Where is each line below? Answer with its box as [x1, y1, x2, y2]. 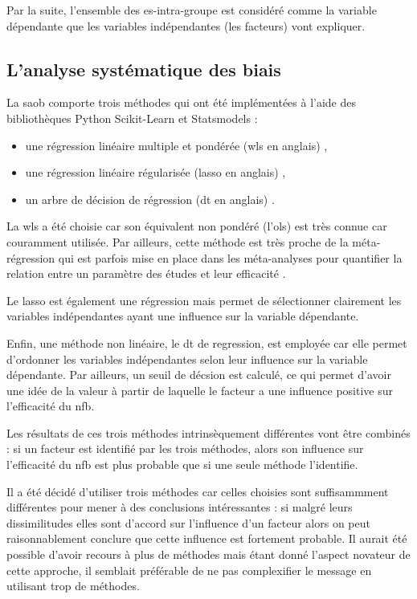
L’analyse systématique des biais [6, 56, 281, 81]
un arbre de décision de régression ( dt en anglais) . [25, 190, 275, 207]
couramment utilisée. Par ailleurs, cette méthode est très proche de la [6, 233, 349, 250]
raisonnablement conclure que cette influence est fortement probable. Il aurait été [6, 530, 407, 547]
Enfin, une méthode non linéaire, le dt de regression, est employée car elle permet [6, 334, 407, 351]
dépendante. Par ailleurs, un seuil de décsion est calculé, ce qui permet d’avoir [6, 366, 391, 383]
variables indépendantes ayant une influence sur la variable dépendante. [6, 308, 359, 324]
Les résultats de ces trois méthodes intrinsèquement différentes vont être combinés [6, 424, 411, 441]
